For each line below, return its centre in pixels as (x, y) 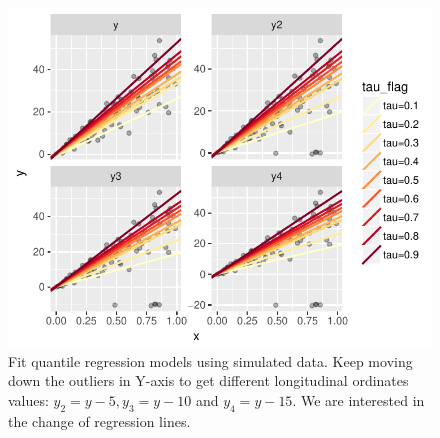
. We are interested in (358, 399)
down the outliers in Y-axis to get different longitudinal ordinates (208, 380)
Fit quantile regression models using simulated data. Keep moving (210, 360)
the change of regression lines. (99, 420)
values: (28, 399)
